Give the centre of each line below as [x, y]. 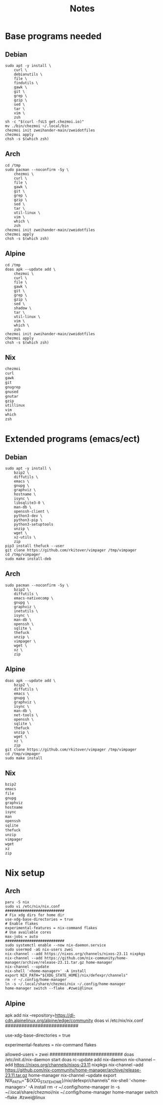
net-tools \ [26, 715]
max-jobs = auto [22, 937]
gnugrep [13, 387]
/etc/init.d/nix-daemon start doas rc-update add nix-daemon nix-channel [79, 1060]
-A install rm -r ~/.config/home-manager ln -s [74, 1087]
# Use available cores [28, 932]
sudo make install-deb [28, 559]
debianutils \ [28, 74]
